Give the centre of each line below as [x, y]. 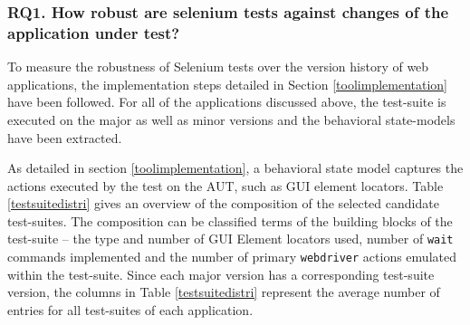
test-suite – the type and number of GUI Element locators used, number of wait [230, 239]
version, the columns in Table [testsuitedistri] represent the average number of [224, 292]
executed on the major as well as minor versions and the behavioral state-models [231, 119]
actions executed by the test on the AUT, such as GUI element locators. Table [225, 185]
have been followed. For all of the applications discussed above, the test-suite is [227, 102]
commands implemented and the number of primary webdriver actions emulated [232, 257]
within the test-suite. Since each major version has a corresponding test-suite [221, 274]
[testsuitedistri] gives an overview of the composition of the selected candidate [223, 203]
